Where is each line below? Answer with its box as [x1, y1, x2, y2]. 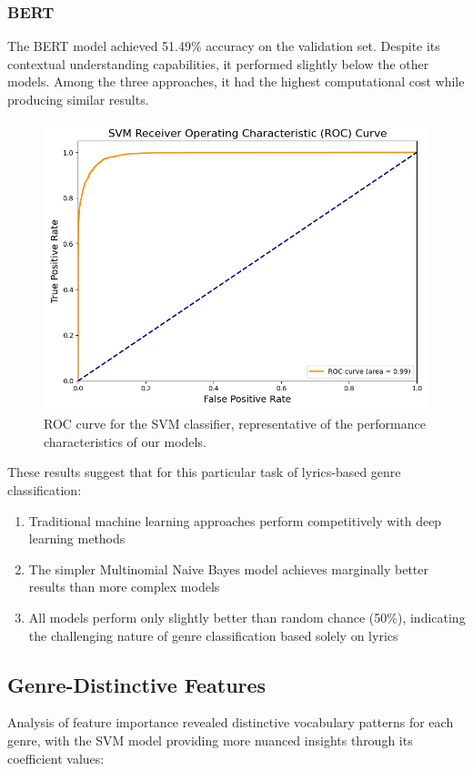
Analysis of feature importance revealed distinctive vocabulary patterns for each [7, 713, 454, 732]
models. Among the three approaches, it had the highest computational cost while [7, 72, 465, 91]
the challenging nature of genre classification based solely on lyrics [28, 625, 398, 644]
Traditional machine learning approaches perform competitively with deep [28, 511, 442, 530]
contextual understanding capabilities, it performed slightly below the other [7, 54, 429, 73]
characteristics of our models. [44, 431, 206, 451]
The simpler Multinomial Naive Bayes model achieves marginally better [28, 559, 428, 578]
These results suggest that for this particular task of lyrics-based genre [7, 462, 401, 482]
